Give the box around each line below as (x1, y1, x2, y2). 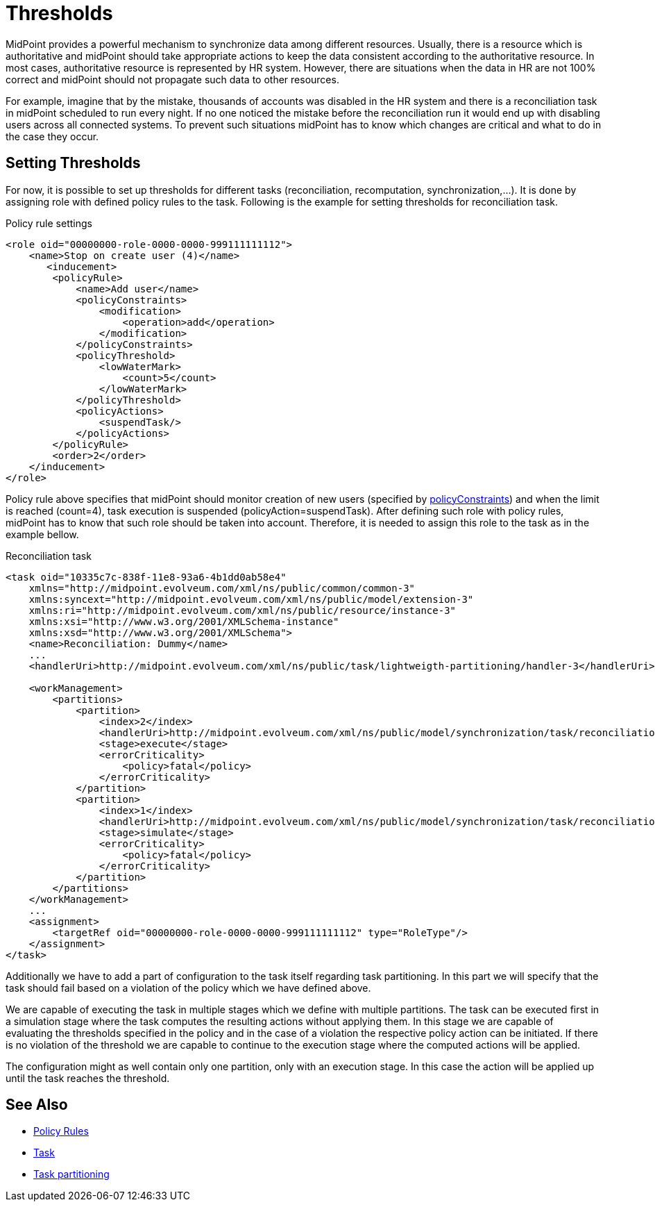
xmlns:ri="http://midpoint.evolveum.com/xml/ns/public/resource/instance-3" (28, 604, 457, 616)
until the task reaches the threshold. (6, 1072, 170, 1084)
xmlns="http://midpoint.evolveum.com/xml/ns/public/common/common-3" (28, 582, 416, 594)
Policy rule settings (6, 217, 92, 229)
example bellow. (6, 528, 79, 540)
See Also (6, 1096, 68, 1114)
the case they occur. (6, 130, 99, 142)
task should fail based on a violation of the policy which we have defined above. (6, 981, 371, 994)
